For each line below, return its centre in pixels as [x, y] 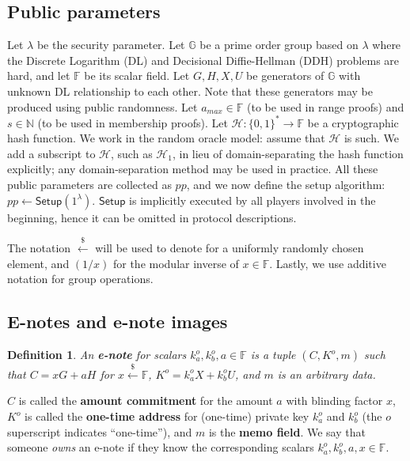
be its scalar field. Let [137, 76]
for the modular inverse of [176, 263]
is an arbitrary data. [326, 374]
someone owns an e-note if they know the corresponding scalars [161, 447]
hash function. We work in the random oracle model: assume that [166, 138]
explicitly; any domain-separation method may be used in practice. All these [193, 169]
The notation [39, 248]
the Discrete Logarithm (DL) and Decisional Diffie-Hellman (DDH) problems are [203, 60]
